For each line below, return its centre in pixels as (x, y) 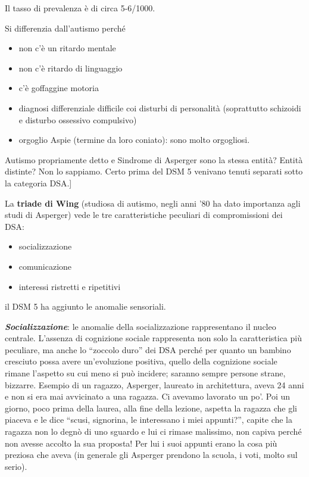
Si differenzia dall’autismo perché (65, 28)
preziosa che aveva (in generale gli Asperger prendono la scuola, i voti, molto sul (151, 455)
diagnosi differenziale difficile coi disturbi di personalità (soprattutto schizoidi (160, 107)
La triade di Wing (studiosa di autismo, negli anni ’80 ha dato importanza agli (153, 203)
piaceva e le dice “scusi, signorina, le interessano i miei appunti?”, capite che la (149, 420)
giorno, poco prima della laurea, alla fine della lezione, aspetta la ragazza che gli (151, 408)
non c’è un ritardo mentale (67, 48)
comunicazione (45, 266)
